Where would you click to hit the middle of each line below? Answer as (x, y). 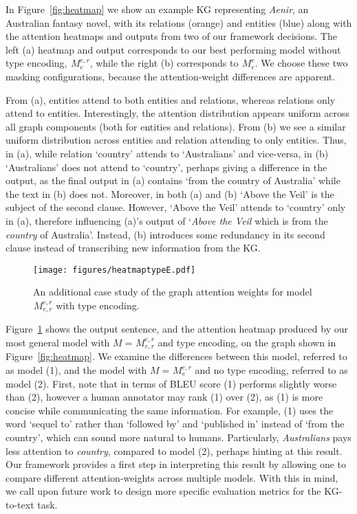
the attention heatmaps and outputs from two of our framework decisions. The (171, 36)
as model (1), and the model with (76, 370)
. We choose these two (301, 63)
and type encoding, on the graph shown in (247, 342)
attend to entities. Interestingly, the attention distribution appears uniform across (178, 113)
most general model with (58, 342)
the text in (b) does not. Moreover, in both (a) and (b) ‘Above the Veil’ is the (170, 193)
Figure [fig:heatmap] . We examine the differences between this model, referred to (176, 356)
